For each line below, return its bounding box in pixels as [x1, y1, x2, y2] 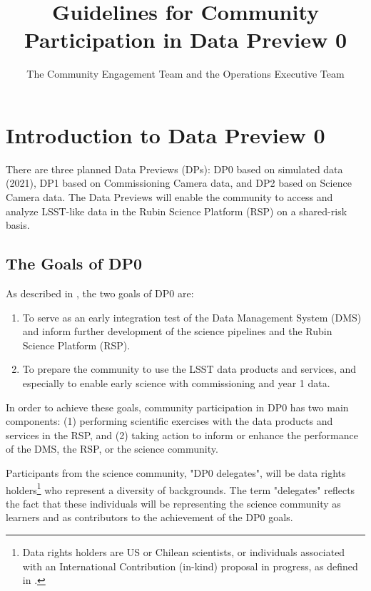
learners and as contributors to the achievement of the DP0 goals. [6, 510, 293, 525]
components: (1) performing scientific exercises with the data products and [6, 413, 333, 428]
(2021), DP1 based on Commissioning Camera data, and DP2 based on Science [6, 175, 352, 190]
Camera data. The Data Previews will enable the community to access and [6, 190, 333, 205]
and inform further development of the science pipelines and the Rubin [22, 324, 332, 339]
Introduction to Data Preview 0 [6, 120, 325, 149]
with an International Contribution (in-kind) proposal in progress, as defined [22, 558, 358, 573]
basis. [6, 217, 30, 232]
